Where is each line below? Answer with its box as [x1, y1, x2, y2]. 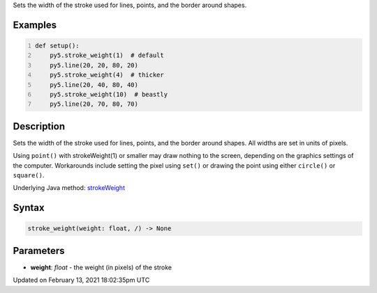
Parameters [13, 244, 65, 257]
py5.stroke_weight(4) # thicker [50, 71, 164, 79]
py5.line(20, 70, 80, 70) [50, 100, 139, 108]
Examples [13, 19, 57, 31]
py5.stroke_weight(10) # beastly [50, 90, 168, 98]
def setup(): [35, 42, 80, 49]
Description [13, 120, 66, 132]
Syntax [13, 202, 45, 214]
